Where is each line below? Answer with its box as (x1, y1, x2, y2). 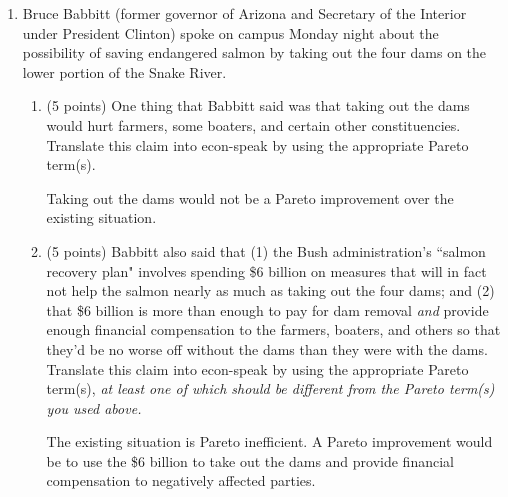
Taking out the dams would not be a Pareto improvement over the (46, 187, 454, 208)
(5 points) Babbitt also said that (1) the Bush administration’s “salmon (46, 240, 486, 261)
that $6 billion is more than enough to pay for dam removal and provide (46, 299, 489, 320)
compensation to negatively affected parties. (46, 470, 316, 491)
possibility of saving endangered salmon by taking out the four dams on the (22, 42, 487, 63)
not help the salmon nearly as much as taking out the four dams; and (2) (46, 280, 495, 301)
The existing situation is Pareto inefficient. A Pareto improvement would (46, 431, 493, 452)
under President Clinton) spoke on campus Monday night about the (22, 22, 439, 43)
